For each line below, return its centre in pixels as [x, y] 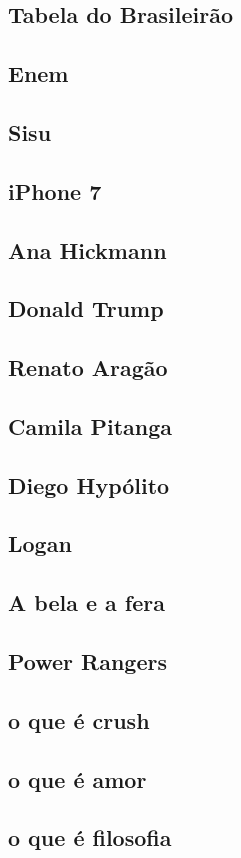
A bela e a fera [86, 602]
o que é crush [79, 719]
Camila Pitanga [90, 425]
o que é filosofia [90, 837]
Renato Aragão [88, 367]
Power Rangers [87, 660]
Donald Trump [86, 308]
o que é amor [77, 778]
